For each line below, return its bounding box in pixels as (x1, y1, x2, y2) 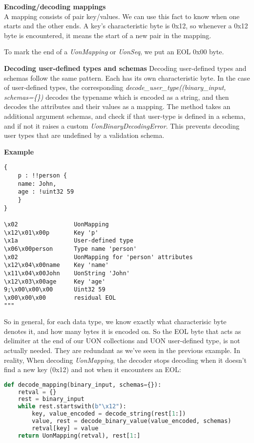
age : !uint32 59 (18, 188, 74, 196)
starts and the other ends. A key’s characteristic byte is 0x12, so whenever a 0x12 (4, 21, 248, 31)
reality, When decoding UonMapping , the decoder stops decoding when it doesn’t (4, 354, 247, 365)
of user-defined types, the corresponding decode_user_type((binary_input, (4, 82, 226, 92)
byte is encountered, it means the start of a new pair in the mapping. (4, 30, 212, 40)
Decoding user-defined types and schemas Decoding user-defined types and (4, 63, 247, 73)
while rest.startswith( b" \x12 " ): (18, 403, 127, 410)
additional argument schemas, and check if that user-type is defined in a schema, (4, 111, 246, 121)
